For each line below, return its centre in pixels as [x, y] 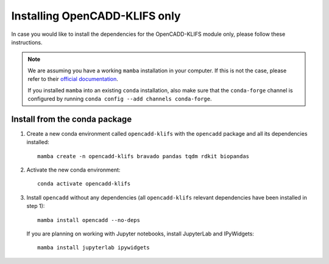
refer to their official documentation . [73, 79]
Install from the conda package [72, 119]
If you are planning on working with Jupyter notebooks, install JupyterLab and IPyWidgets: [140, 234]
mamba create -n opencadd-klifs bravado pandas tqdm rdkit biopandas [143, 156]
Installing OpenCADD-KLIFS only [96, 16]
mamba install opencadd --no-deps [89, 220]
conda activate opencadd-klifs [84, 184]
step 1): [36, 206]
